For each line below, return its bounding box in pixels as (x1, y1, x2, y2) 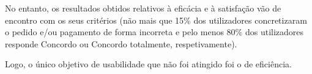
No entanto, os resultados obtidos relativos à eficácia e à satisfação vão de (5, 2, 281, 14)
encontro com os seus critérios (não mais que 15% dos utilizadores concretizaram (5, 13, 307, 26)
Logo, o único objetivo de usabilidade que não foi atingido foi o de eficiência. (5, 58, 292, 70)
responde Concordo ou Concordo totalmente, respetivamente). (5, 37, 237, 50)
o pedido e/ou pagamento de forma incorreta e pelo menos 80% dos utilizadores (5, 25, 304, 38)
